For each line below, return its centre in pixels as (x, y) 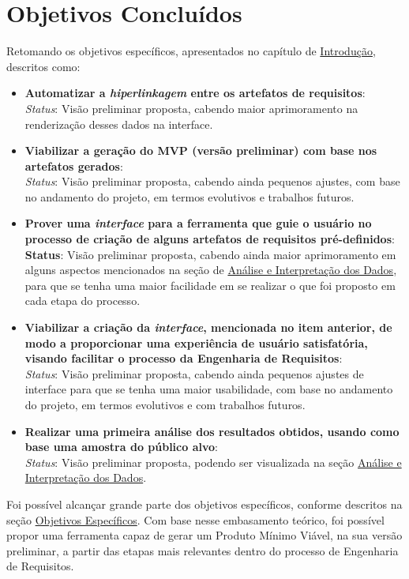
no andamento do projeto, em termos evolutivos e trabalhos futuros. (189, 196)
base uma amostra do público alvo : (121, 447)
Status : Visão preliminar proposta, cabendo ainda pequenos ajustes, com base (212, 181)
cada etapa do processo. (83, 301)
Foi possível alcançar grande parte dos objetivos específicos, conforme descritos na (204, 504)
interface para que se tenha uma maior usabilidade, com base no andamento (209, 389)
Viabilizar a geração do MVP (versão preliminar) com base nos (201, 150)
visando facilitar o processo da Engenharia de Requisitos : (184, 358)
